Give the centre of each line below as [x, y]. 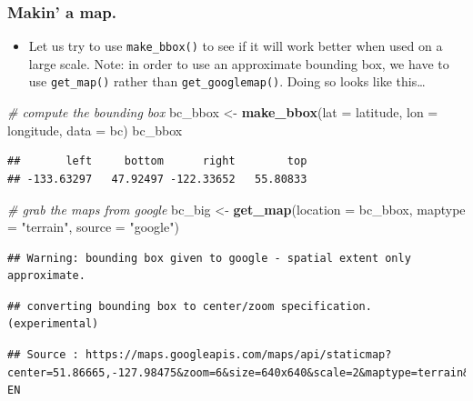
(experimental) [53, 324]
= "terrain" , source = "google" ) [93, 227]
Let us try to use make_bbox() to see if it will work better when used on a [236, 46]
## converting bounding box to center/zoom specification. [190, 306]
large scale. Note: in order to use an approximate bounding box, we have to [239, 63]
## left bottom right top [157, 161]
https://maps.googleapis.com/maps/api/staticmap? [238, 355]
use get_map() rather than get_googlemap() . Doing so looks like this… [227, 81]
